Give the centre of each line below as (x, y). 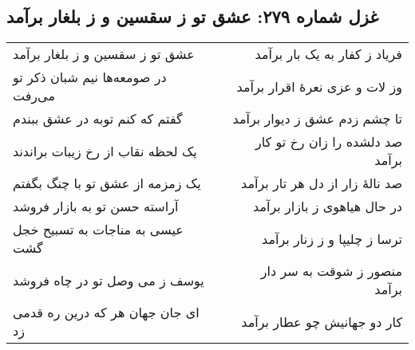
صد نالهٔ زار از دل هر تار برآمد (322, 183)
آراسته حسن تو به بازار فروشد (96, 206)
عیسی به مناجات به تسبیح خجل (98, 230)
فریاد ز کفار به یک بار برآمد (328, 54)
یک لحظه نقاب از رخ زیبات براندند (105, 151)
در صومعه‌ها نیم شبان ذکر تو (90, 77)
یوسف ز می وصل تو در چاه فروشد (109, 280)
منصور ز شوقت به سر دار (331, 271)
